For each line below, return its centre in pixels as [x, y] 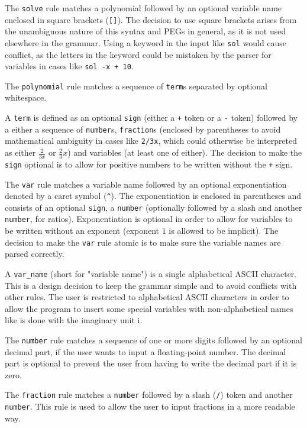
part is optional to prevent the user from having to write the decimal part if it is [151, 363]
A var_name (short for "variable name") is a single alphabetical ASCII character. [151, 273]
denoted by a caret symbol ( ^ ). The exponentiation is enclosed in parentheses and [153, 196]
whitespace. [26, 97]
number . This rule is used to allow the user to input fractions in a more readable [150, 406]
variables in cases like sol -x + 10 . [69, 66]
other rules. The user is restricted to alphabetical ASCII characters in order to [147, 297]
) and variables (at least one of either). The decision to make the [185, 152]
